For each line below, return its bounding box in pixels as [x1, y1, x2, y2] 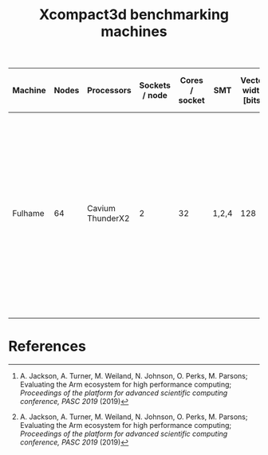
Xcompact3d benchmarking [38, 6, 230, 24]
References [8, 337, 86, 355]
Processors [87, 85, 132, 96]
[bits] [242, 95, 265, 106]
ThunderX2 [87, 213, 130, 224]
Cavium [87, 203, 116, 214]
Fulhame [12, 208, 45, 219]
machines [100, 22, 167, 41]
